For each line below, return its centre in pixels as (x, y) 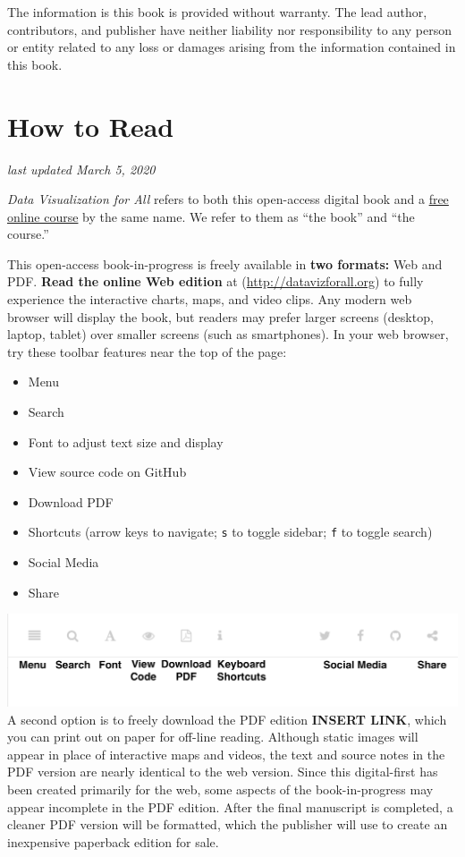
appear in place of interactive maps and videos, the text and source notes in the (226, 754)
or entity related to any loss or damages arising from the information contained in (232, 47)
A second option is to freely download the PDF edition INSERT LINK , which (227, 719)
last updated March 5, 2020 (81, 169)
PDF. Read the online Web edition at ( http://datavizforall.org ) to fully (216, 281)
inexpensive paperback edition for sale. (113, 841)
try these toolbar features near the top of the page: (147, 351)
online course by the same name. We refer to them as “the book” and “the (211, 216)
